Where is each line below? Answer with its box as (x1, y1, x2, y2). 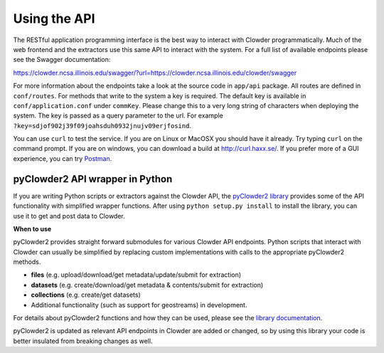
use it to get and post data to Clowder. (13, 211, 126, 220)
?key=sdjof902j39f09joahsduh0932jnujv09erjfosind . (13, 121, 192, 130)
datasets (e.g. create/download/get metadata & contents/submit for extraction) (31, 280, 264, 289)
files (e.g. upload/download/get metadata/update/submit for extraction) (31, 270, 242, 279)
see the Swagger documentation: (13, 56, 111, 64)
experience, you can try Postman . (13, 154, 112, 163)
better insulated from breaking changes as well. (13, 337, 153, 345)
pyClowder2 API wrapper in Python (13, 173, 173, 185)
